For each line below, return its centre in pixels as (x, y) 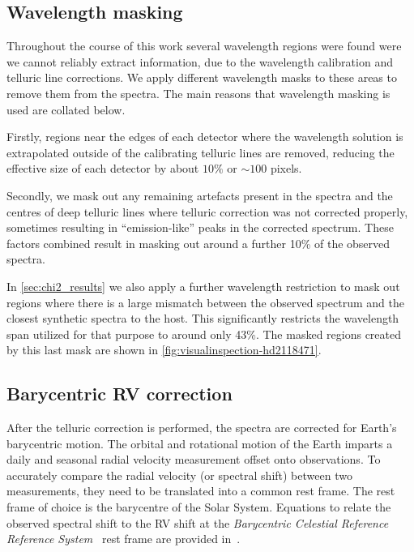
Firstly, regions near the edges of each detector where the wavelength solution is (205, 137)
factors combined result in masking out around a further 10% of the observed (198, 243)
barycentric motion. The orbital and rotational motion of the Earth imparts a (200, 443)
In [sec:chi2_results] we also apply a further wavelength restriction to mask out (203, 286)
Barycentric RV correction (120, 394)
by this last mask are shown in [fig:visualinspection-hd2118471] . (164, 350)
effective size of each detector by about (103, 168)
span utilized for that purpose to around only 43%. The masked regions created (204, 334)
